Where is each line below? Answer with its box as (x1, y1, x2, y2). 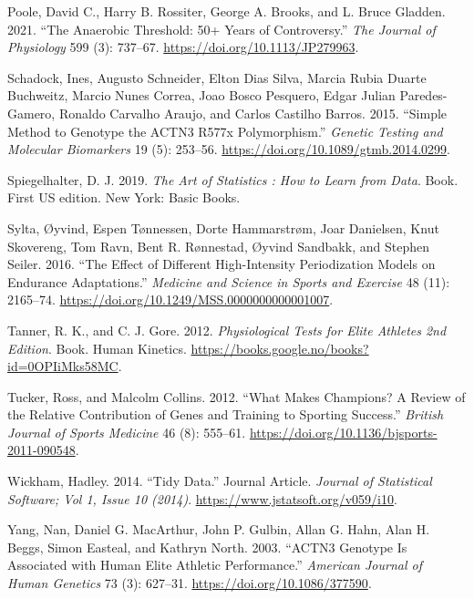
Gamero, (7, 103, 56, 122)
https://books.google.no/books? (191, 338, 369, 357)
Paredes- (399, 86, 448, 105)
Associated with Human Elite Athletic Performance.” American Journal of (7, 555, 422, 574)
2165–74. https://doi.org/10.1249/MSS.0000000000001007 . (7, 290, 334, 309)
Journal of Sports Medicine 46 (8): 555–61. (7, 422, 246, 441)
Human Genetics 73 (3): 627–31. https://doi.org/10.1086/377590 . (7, 573, 372, 593)
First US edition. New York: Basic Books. (7, 188, 241, 207)
